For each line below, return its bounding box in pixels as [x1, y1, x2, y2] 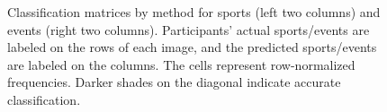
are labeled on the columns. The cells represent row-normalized [7, 55, 355, 73]
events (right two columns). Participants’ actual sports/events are [7, 20, 370, 39]
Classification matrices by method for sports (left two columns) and [7, 3, 381, 21]
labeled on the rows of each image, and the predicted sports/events [7, 38, 377, 56]
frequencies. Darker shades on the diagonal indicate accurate [7, 73, 341, 91]
